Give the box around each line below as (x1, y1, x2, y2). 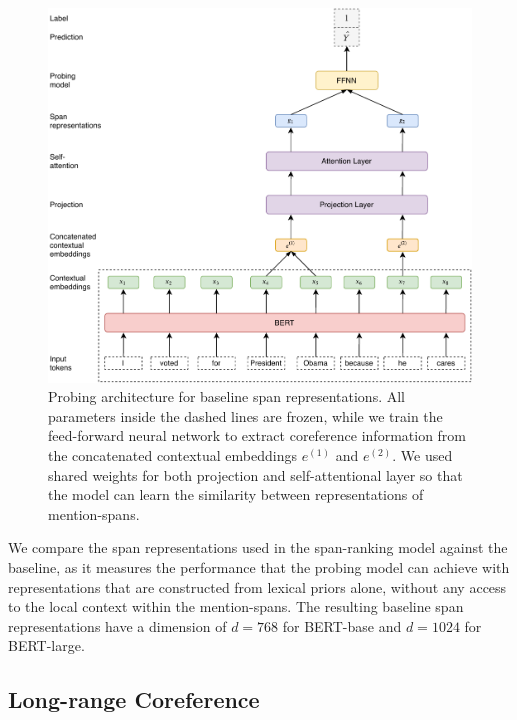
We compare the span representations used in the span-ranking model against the (8, 537, 508, 558)
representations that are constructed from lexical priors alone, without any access (8, 576, 507, 597)
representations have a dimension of (8, 615, 227, 636)
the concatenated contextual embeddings (48, 445, 297, 466)
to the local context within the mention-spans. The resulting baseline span (8, 596, 464, 617)
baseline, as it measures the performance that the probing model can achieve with (8, 557, 510, 578)
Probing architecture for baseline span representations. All (48, 386, 405, 407)
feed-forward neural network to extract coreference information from (48, 425, 467, 446)
